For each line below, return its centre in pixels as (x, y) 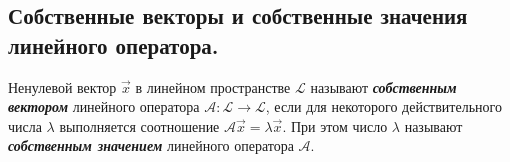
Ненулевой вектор (62, 86)
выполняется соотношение (139, 125)
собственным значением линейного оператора (151, 145)
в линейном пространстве (213, 86)
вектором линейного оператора (104, 106)
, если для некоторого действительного (383, 106)
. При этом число (335, 125)
